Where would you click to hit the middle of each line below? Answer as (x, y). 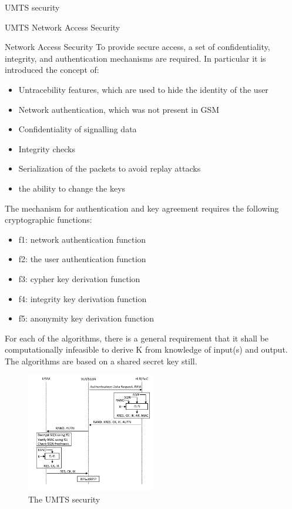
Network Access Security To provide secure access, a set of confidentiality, (137, 47)
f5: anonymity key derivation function (86, 318)
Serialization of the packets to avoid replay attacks (110, 168)
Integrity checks (47, 148)
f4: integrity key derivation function (83, 298)
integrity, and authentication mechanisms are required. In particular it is (135, 58)
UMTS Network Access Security (63, 27)
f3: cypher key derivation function (79, 278)
